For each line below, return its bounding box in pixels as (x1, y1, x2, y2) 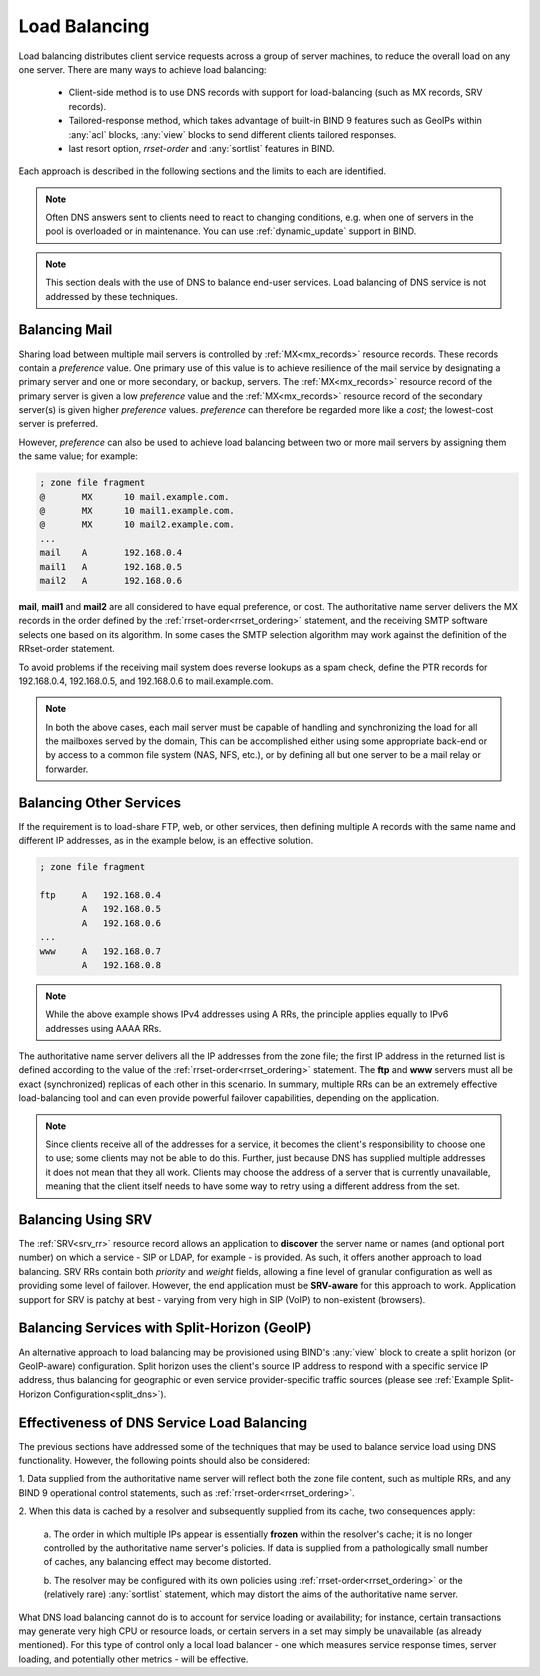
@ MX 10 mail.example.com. (39, 491, 230, 502)
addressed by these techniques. (45, 290, 179, 302)
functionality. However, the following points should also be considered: (18, 1455, 310, 1467)
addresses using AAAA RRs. (45, 1022, 162, 1034)
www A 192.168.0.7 (39, 945, 162, 957)
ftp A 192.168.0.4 (39, 889, 162, 900)
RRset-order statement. (18, 643, 115, 655)
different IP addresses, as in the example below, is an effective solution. (18, 835, 314, 847)
